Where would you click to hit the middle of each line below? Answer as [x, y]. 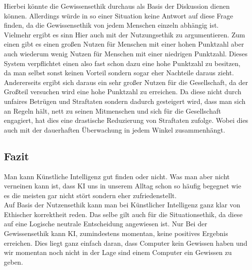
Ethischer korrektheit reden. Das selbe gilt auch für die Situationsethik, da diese [123, 214]
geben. [14, 262]
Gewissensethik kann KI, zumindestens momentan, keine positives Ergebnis [116, 233]
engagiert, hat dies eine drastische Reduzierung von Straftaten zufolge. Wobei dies [126, 120]
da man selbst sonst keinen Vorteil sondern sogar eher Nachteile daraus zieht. [119, 73]
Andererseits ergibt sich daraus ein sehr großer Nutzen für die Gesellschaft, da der [126, 82]
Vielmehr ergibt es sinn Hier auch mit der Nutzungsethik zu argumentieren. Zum [125, 34]
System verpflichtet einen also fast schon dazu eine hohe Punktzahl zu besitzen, [122, 63]
